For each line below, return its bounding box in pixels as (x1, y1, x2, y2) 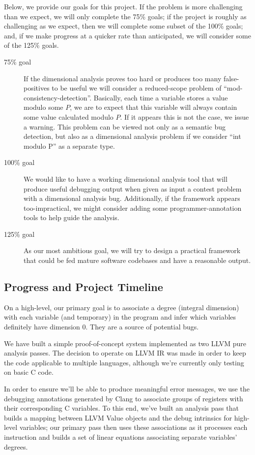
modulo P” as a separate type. (24, 140, 115, 151)
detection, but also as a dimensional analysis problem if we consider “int (24, 131, 241, 141)
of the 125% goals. (4, 40, 59, 50)
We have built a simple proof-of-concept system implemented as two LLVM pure (4, 338, 247, 348)
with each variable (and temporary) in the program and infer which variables (4, 312, 236, 322)
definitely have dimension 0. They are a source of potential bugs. (4, 322, 199, 332)
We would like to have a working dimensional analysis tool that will (24, 173, 227, 184)
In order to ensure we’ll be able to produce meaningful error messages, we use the (4, 384, 250, 394)
